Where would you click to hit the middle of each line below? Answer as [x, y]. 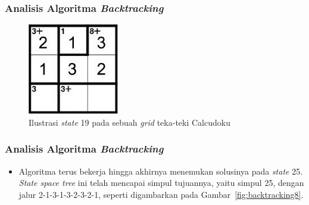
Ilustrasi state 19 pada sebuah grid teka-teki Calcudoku [129, 122]
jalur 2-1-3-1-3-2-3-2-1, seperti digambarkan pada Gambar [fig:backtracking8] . [161, 194]
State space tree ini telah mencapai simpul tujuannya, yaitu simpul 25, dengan [161, 183]
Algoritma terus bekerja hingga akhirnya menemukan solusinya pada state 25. [161, 171]
